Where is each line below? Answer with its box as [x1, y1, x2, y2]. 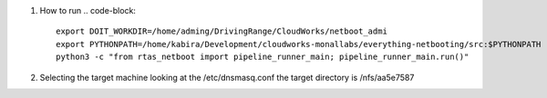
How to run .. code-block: [39, 5, 137, 15]
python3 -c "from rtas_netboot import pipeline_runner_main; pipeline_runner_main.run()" [56, 52, 470, 63]
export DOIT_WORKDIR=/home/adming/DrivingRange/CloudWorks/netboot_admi [56, 26, 387, 36]
